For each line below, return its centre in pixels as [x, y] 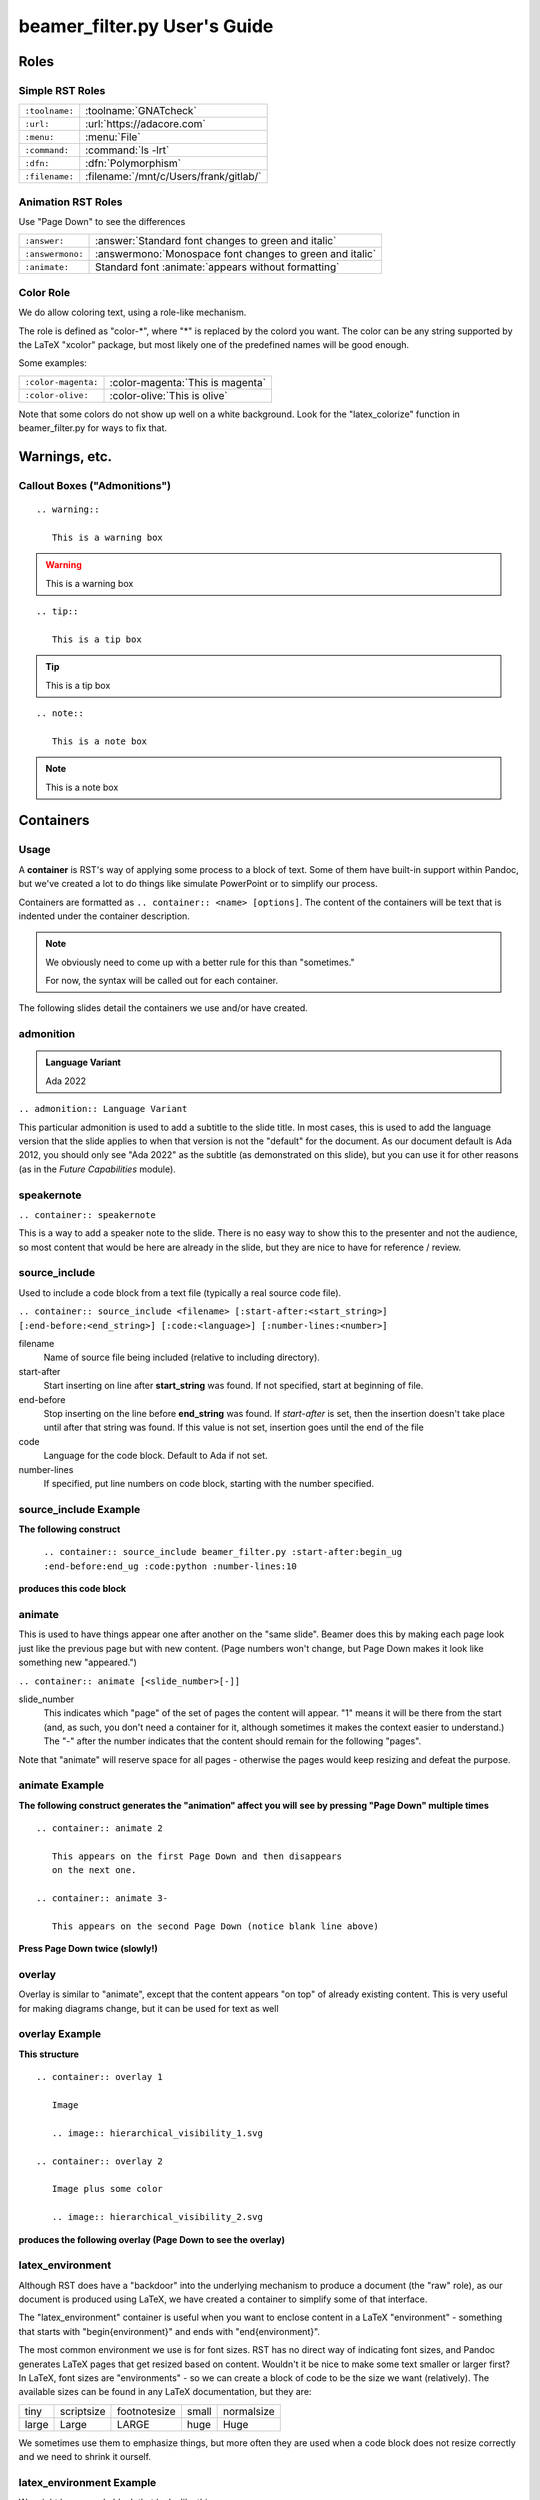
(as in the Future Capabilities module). [97, 1169]
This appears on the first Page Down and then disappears [196, 1856]
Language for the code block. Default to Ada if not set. [156, 1456]
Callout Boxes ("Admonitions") [95, 485]
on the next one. [94, 1870]
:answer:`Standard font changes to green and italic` [216, 241]
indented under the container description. [104, 916]
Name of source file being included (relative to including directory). [181, 1357]
